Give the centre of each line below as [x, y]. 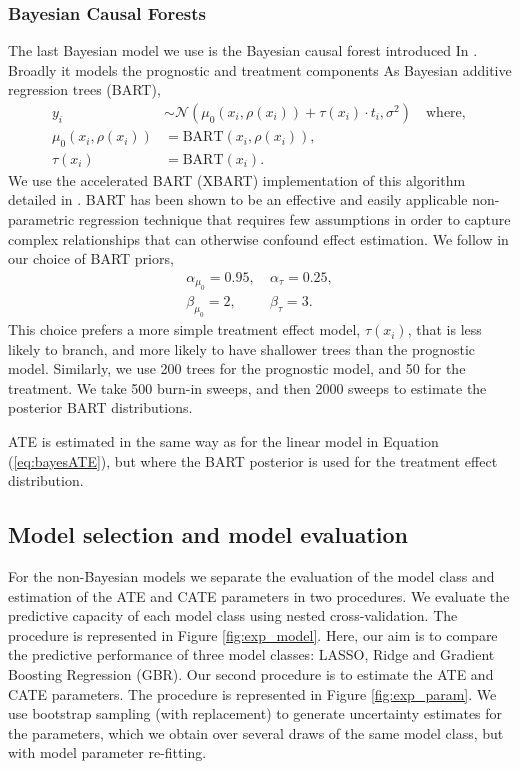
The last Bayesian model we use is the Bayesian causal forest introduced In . [243, 50]
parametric [41, 219]
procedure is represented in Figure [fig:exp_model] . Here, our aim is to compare [253, 634]
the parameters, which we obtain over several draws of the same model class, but [256, 732]
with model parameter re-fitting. [107, 752]
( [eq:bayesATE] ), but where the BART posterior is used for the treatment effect [253, 460]
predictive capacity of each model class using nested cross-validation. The [233, 615]
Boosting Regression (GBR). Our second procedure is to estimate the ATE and [251, 674]
